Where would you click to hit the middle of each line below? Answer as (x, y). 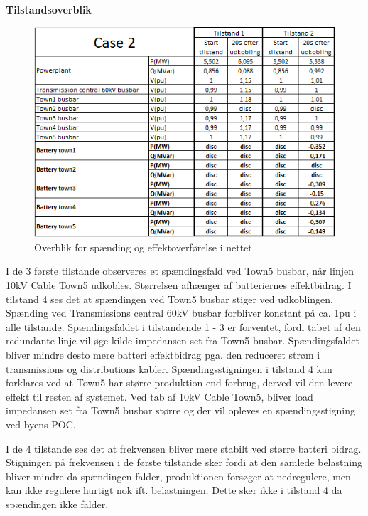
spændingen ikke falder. (57, 504)
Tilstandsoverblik (49, 9)
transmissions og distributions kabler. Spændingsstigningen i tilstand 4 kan (169, 368)
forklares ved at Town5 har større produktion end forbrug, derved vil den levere (179, 383)
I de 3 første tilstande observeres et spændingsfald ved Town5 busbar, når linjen (180, 271)
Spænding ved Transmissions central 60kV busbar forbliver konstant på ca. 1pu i (181, 313)
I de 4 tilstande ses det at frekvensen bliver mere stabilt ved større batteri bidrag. (184, 448)
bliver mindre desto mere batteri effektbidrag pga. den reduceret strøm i (163, 355)
